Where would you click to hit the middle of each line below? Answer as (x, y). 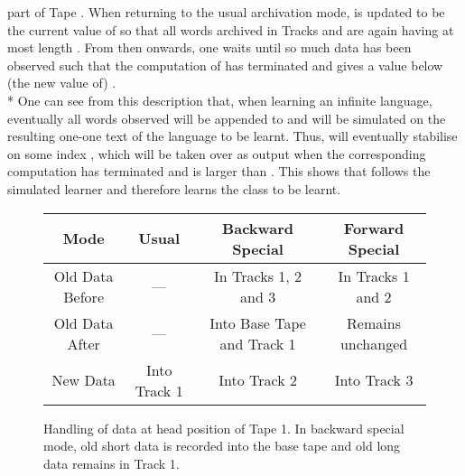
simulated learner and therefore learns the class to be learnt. (174, 188)
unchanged (374, 343)
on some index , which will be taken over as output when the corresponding (217, 153)
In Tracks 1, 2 (258, 275)
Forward (374, 228)
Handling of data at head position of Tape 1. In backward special (224, 428)
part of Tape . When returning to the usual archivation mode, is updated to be (226, 12)
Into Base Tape (258, 322)
